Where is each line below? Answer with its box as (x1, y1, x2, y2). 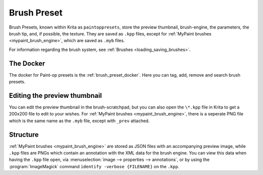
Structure (9, 130, 39, 139)
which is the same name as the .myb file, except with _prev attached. (9, 118, 150, 124)
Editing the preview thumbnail (9, 91, 102, 99)
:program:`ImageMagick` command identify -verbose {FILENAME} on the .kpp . (9, 163, 180, 169)
